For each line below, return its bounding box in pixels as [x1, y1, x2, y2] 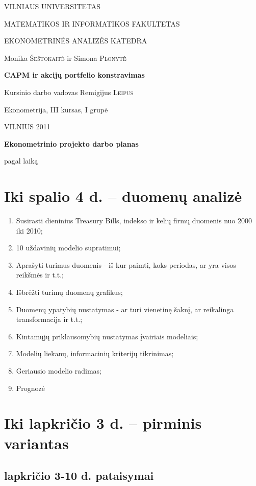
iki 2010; [16, 225, 43, 236]
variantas [4, 432, 69, 453]
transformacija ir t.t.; [16, 314, 83, 325]
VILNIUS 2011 [4, 121, 50, 132]
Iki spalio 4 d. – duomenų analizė [4, 186, 242, 206]
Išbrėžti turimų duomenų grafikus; [16, 287, 123, 297]
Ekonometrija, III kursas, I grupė [4, 104, 108, 114]
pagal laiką [4, 155, 38, 166]
